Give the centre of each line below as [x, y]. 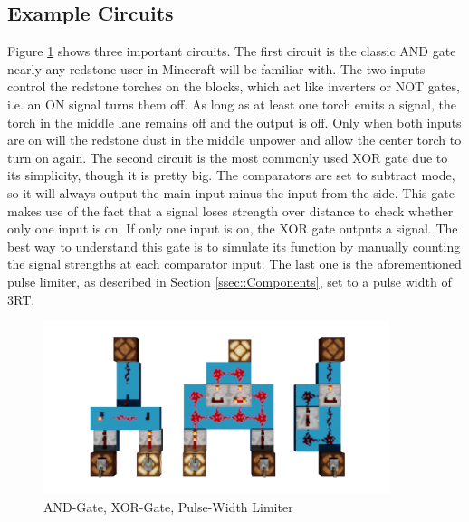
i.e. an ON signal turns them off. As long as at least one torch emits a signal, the [232, 104]
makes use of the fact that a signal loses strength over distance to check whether [230, 210]
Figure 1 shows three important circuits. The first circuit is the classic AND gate [232, 51]
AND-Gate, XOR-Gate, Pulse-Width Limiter [168, 506]
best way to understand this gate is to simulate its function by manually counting [234, 246]
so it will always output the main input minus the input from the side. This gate [231, 192]
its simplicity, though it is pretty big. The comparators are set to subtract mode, [231, 175]
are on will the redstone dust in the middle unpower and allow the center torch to [234, 140]
